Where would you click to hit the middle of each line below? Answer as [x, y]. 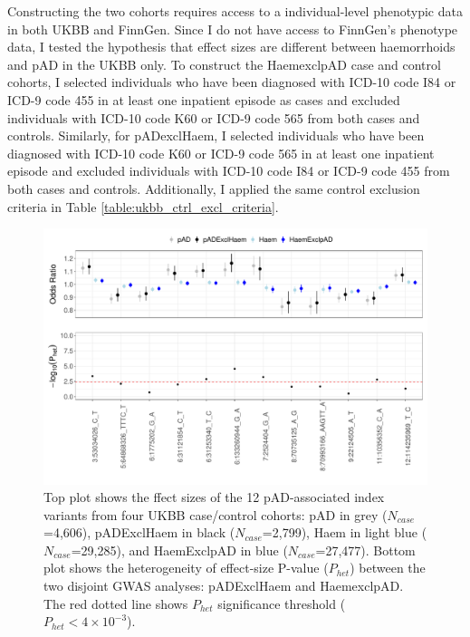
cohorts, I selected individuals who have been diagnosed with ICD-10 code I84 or [232, 82]
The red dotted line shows [116, 603]
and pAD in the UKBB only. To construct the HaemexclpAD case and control [224, 64]
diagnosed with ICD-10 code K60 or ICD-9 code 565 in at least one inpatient [221, 153]
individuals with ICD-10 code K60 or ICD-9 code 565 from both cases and [214, 117]
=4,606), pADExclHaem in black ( [139, 532]
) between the [388, 568]
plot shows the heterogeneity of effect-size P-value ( [186, 568]
